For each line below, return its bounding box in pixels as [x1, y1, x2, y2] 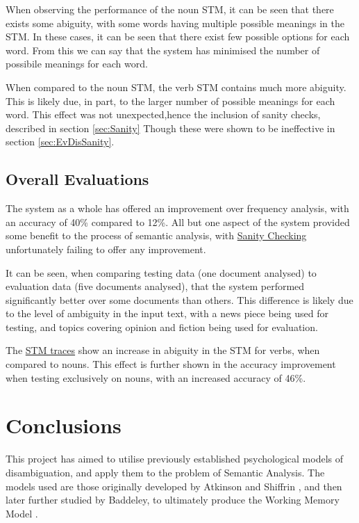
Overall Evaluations [6, 168, 149, 190]
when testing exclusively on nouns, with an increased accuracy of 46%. [6, 370, 306, 385]
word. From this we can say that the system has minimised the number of [6, 42, 320, 57]
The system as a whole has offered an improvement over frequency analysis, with [6, 201, 349, 216]
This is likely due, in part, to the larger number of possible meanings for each [6, 93, 335, 108]
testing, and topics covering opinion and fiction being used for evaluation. [6, 319, 318, 334]
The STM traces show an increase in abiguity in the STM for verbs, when [6, 343, 320, 357]
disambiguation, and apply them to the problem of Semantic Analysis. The [6, 465, 325, 479]
